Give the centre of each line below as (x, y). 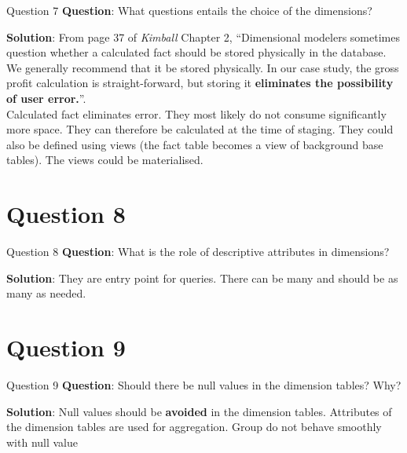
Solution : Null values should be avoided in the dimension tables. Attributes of (199, 411)
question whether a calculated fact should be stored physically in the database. (196, 52)
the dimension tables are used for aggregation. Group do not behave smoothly (194, 427)
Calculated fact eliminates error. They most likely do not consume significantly (196, 113)
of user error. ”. (46, 98)
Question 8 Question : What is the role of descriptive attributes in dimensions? (198, 252)
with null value (42, 442)
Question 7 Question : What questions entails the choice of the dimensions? (189, 10)
